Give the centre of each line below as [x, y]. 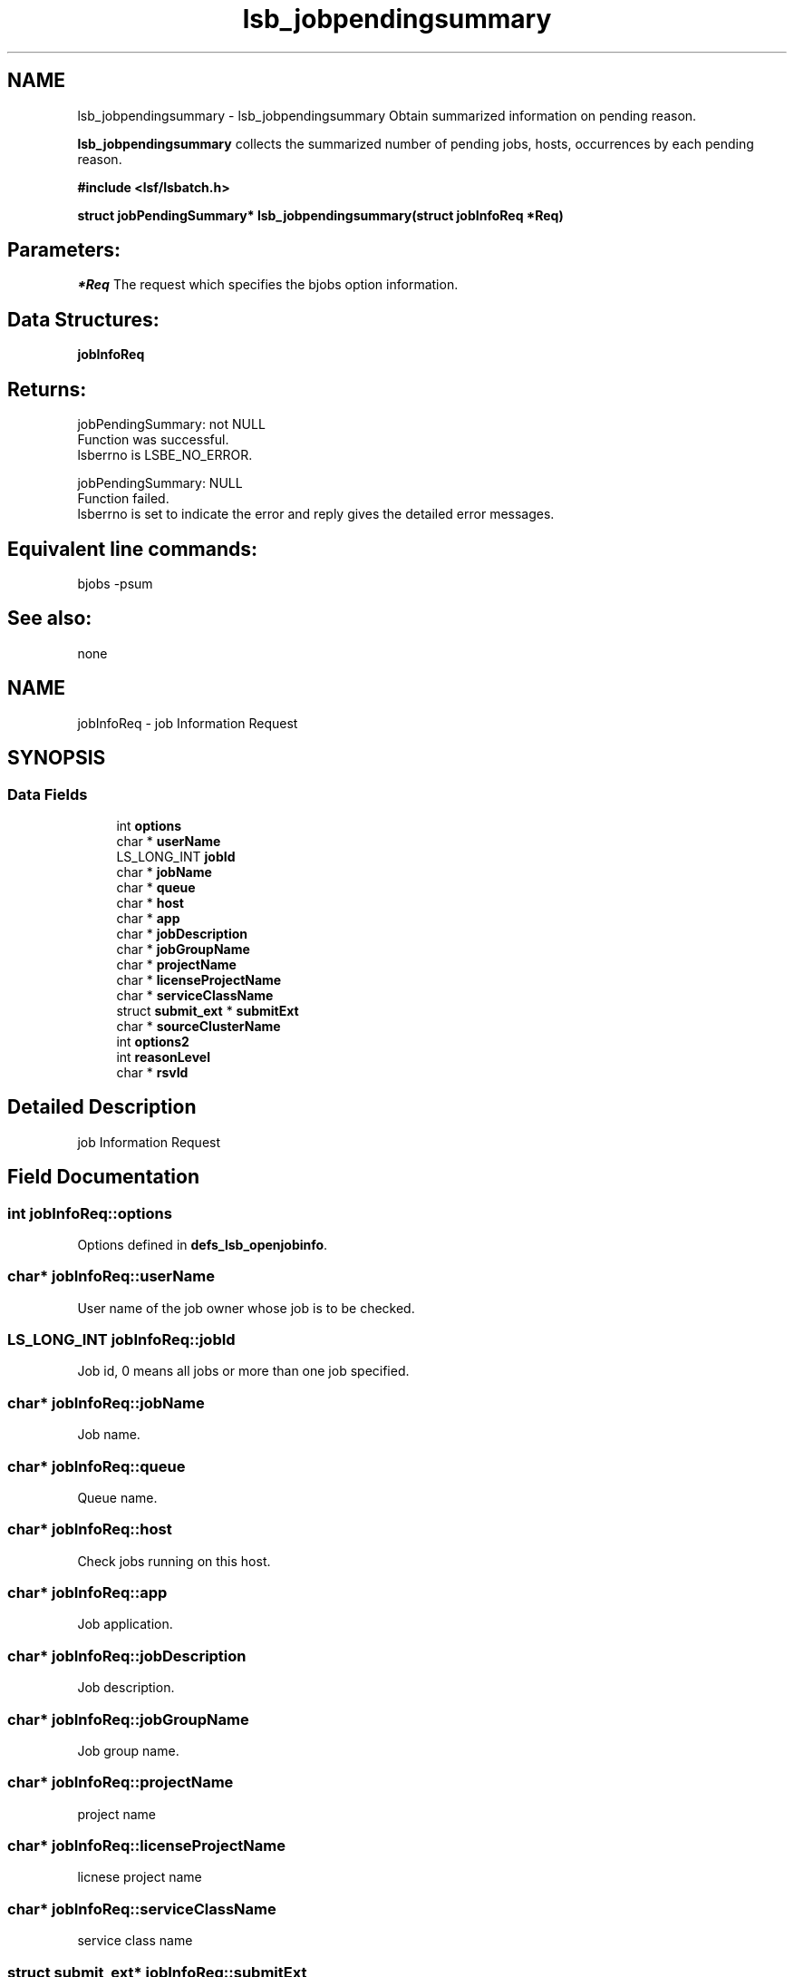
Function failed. [123, 499]
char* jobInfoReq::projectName [121, 1782]
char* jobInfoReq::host [90, 1529]
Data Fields [48, 794]
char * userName [169, 841]
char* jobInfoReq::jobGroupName [128, 1719]
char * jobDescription [182, 933]
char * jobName [164, 872]
